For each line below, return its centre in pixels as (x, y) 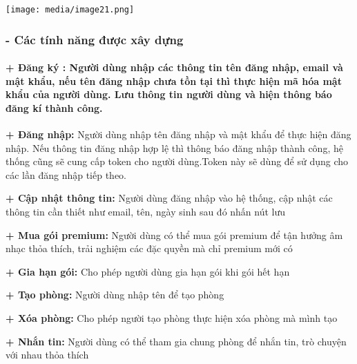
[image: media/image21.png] (70, 10)
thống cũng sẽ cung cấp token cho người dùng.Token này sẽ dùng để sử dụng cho (177, 161)
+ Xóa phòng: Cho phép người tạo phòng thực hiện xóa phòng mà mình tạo (172, 318)
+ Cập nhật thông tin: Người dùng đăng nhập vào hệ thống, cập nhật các (169, 198)
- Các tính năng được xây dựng (95, 39)
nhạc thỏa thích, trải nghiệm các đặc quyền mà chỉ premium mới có (149, 248)
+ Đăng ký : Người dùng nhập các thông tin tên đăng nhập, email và (174, 67)
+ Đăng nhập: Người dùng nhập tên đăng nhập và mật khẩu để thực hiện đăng (178, 134)
